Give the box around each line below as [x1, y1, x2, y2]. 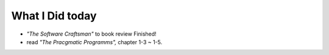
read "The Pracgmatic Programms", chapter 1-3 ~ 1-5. [26, 38, 163, 45]
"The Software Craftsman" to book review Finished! [26, 30, 157, 37]
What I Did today [11, 9, 97, 22]
